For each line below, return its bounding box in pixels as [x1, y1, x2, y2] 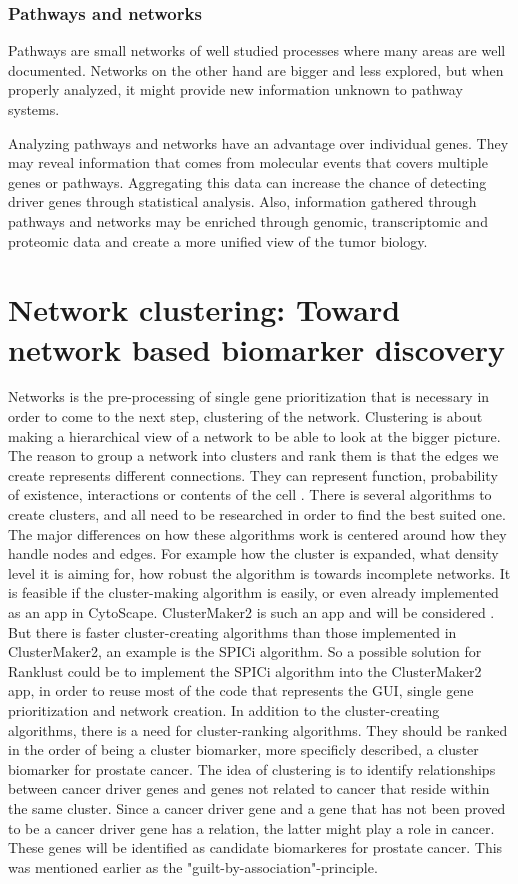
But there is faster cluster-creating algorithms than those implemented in [8, 621, 457, 642]
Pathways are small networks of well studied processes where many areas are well [8, 40, 506, 61]
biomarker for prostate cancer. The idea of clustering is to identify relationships [8, 758, 496, 779]
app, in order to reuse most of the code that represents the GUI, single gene [8, 680, 474, 701]
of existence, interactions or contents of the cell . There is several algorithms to [8, 484, 492, 505]
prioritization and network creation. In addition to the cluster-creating [8, 699, 440, 720]
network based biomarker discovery [8, 328, 506, 369]
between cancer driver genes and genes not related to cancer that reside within [8, 778, 490, 799]
